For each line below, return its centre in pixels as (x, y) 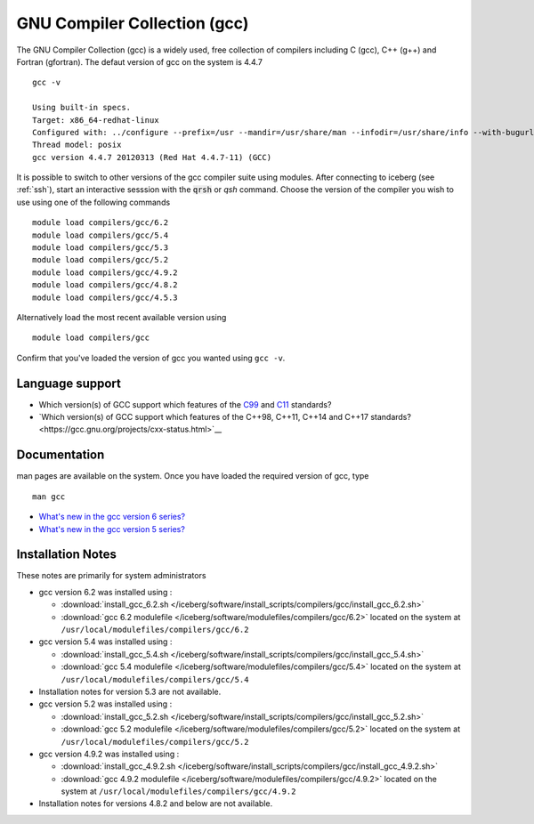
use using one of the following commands (93, 202)
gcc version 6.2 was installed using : (105, 592)
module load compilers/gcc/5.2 (101, 260)
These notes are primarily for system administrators (111, 576)
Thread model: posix (77, 145)
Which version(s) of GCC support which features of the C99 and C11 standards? (185, 404)
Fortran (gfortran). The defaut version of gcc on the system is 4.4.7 (139, 61)
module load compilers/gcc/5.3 (101, 248)
